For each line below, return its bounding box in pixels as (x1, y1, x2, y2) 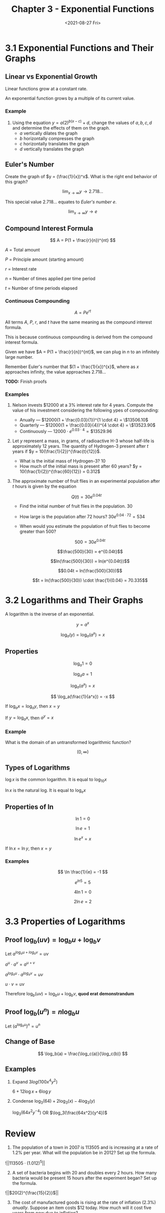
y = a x (76, 620, 90, 627)
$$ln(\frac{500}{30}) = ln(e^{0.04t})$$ (50, 558, 130, 564)
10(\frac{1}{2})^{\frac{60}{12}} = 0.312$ (19, 468, 100, 474)
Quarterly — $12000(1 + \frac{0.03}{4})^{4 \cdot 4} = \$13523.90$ (19, 422, 156, 428)
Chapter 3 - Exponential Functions (11, 3, 155, 15)
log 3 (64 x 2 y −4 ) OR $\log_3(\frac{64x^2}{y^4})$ (12, 1109, 107, 1117)
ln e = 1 (75, 825, 90, 832)
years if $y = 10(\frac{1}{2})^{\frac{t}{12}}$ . (12, 448, 101, 454)
